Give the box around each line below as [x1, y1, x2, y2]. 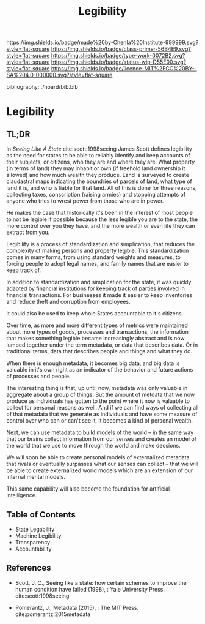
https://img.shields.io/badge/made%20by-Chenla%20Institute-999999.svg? [6, 39, 199, 47]
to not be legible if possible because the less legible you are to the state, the [6, 216, 198, 223]
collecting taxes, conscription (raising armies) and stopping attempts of [6, 191, 186, 198]
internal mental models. [6, 473, 65, 481]
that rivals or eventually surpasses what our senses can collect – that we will [6, 460, 199, 468]
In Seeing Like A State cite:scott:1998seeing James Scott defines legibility [6, 145, 192, 152]
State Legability [15, 525, 55, 533]
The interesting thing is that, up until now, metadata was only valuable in [6, 385, 188, 392]
